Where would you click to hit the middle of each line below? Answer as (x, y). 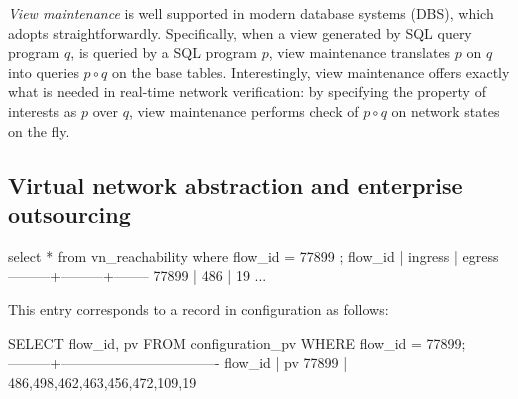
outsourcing (69, 213)
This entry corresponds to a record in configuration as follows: (198, 308)
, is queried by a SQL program (164, 52)
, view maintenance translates (359, 52)
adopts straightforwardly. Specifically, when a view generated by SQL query (240, 32)
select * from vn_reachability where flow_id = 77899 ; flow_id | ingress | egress (253, 255)
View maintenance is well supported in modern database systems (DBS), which (251, 13)
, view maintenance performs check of (243, 110)
